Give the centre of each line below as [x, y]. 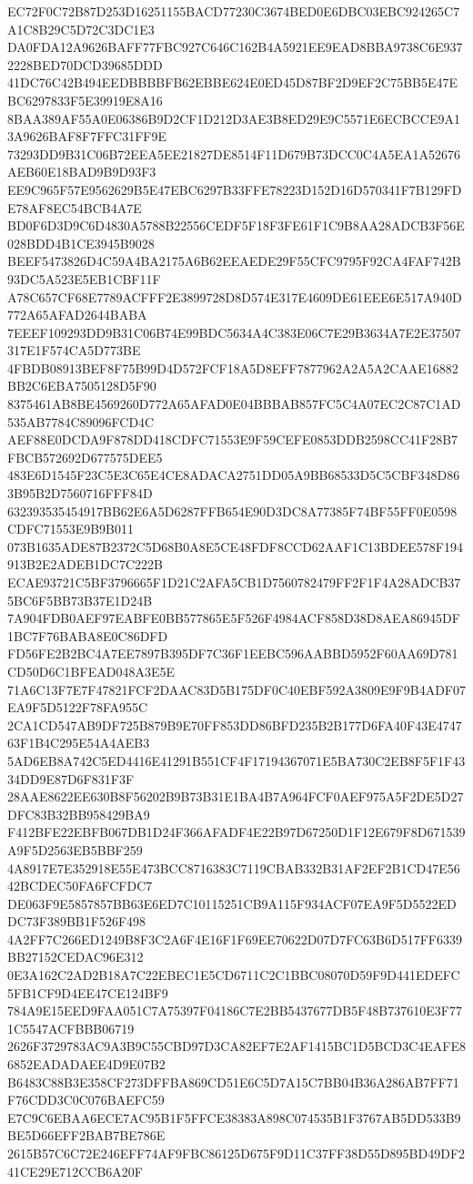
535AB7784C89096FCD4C [81, 421]
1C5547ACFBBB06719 [71, 1028]
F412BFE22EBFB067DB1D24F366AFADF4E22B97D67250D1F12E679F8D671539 [236, 832]
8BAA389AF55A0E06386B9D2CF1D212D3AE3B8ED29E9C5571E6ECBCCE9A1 [234, 118]
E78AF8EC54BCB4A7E [75, 207]
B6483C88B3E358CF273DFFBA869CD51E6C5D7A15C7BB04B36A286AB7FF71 [233, 1082]
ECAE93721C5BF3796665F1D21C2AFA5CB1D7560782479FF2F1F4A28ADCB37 [234, 582]
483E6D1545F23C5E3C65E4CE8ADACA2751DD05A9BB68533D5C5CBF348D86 [234, 475]
